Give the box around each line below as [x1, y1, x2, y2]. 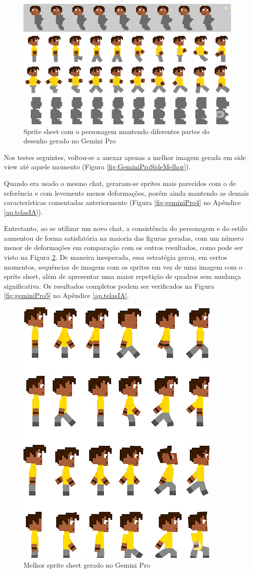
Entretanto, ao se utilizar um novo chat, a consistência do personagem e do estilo [4, 223, 248, 233]
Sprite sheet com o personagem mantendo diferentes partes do [23, 126, 209, 136]
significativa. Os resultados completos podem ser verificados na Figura [4, 280, 214, 291]
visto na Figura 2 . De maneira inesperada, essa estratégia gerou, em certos [4, 252, 228, 262]
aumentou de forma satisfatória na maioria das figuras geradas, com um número [4, 232, 244, 243]
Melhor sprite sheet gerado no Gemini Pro [23, 559, 150, 570]
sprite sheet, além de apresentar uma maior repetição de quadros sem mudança [4, 271, 241, 281]
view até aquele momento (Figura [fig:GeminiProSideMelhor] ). [4, 161, 191, 172]
